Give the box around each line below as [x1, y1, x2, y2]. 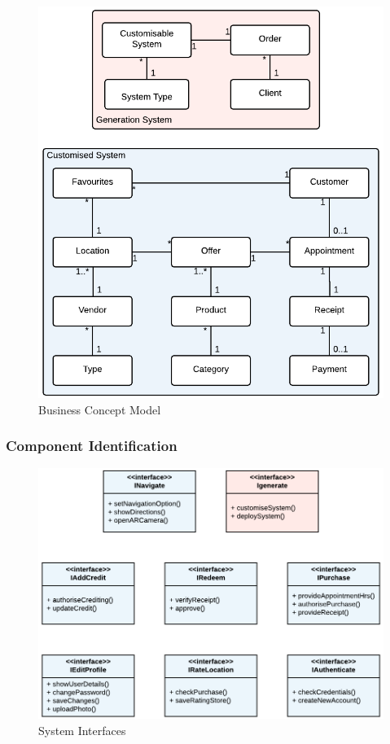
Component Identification [6, 435, 177, 456]
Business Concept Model [38, 400, 161, 418]
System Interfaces [38, 721, 126, 738]
